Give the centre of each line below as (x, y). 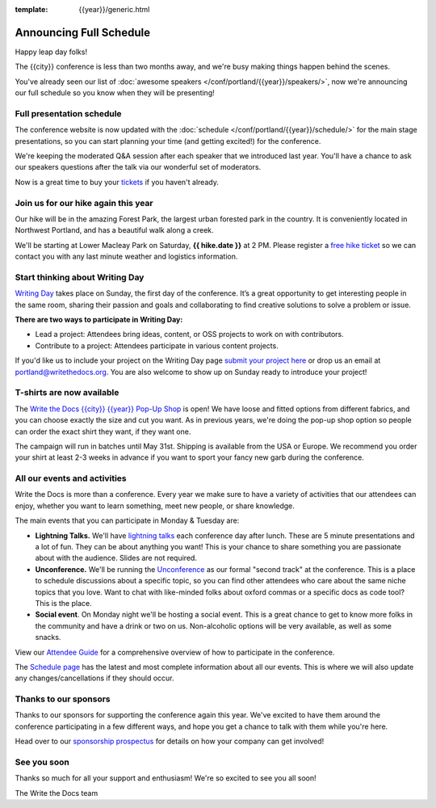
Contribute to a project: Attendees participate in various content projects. (157, 345)
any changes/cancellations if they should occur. (94, 678)
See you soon (42, 762)
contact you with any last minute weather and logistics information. (126, 257)
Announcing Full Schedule (83, 32)
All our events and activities (71, 478)
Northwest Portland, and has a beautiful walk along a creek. (114, 230)
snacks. (48, 638)
